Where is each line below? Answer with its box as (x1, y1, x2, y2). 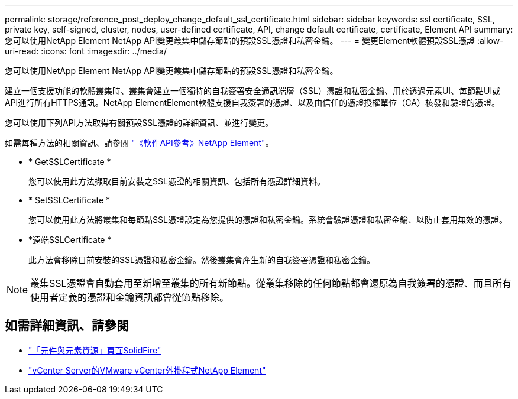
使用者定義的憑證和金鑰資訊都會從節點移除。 (30, 291, 229, 303)
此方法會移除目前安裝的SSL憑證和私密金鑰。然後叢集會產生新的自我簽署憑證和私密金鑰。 (28, 255, 375, 265)
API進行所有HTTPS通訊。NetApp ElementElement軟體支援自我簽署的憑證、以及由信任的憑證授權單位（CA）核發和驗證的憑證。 (5, 98, 500, 108)
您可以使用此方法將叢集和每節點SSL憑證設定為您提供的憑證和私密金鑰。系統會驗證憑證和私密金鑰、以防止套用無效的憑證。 (28, 215, 507, 225)
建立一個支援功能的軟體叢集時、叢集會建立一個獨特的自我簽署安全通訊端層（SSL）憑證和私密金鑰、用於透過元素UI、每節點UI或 (5, 86, 501, 96)
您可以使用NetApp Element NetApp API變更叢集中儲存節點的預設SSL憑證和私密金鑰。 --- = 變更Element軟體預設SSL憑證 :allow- (5, 35, 504, 46)
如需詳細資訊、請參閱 (5, 318, 129, 333)
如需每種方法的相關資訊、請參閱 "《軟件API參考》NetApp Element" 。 (5, 138, 274, 148)
